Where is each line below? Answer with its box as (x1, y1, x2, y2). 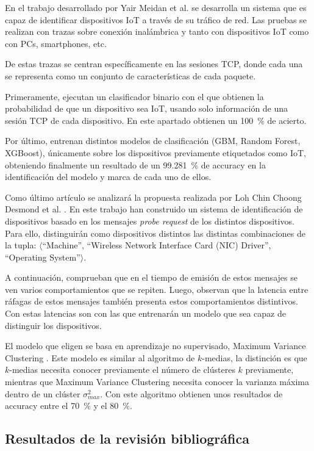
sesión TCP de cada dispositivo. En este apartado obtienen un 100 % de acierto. (5, 114, 307, 126)
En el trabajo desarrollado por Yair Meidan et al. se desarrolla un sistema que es (5, 1, 307, 13)
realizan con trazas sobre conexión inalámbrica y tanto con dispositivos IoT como (5, 25, 309, 38)
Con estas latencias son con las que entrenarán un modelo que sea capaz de (5, 307, 286, 320)
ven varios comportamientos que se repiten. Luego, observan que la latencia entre (5, 283, 309, 295)
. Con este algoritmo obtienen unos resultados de (100, 387, 283, 400)
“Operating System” (5, 250, 80, 263)
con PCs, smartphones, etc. (5, 37, 107, 49)
